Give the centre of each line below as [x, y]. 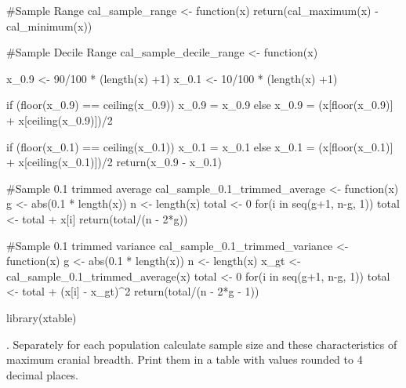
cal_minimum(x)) [49, 25]
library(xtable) [42, 317]
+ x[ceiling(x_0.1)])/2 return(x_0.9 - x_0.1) [114, 162]
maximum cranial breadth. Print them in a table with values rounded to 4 [185, 359]
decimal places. [42, 374]
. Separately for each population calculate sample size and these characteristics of [202, 344]
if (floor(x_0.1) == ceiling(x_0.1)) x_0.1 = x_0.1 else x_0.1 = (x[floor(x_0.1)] [200, 146]
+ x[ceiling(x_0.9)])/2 [60, 120]
